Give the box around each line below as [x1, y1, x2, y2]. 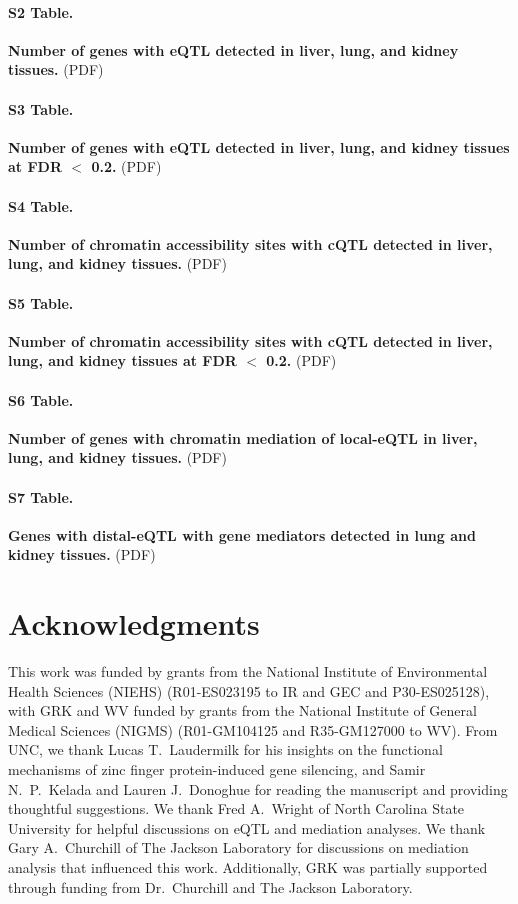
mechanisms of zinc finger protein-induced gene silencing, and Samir [8, 759, 426, 779]
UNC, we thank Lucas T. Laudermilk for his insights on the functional [8, 739, 443, 760]
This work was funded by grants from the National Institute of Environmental [8, 661, 488, 682]
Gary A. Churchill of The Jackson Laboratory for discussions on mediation [8, 837, 469, 858]
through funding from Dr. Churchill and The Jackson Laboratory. [8, 876, 413, 897]
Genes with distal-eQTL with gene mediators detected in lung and [8, 524, 476, 545]
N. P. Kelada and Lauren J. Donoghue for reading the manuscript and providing [8, 778, 508, 799]
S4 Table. [8, 195, 74, 216]
